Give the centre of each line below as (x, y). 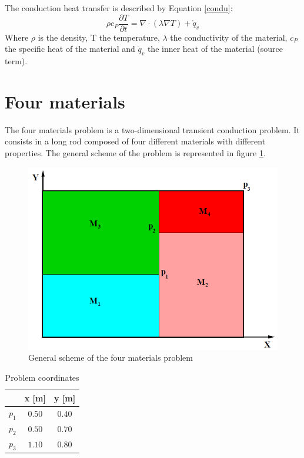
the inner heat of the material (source (215, 49)
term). (16, 61)
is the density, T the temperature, (99, 37)
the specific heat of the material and (70, 49)
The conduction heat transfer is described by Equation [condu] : (119, 8)
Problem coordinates (42, 377)
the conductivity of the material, (229, 37)
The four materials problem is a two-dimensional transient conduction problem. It (152, 129)
